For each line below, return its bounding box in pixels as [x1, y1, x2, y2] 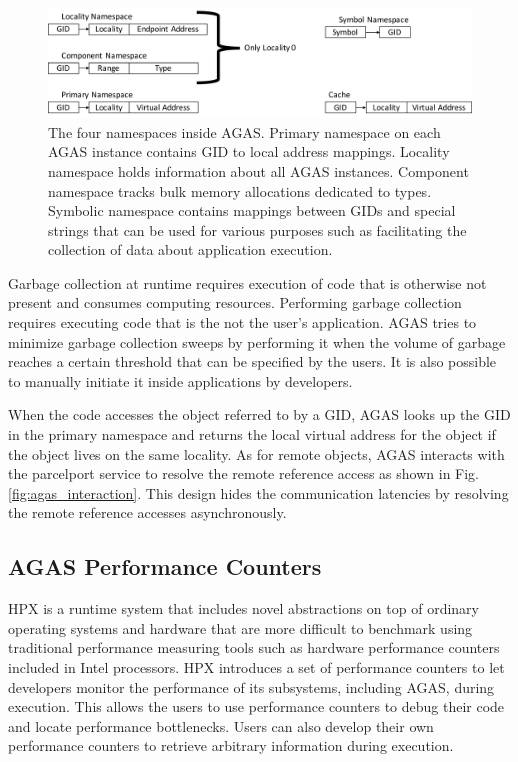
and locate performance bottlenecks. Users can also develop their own [8, 715, 434, 736]
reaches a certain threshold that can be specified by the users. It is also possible [8, 351, 497, 372]
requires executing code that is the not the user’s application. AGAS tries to [8, 312, 477, 333]
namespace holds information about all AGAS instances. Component [48, 160, 469, 181]
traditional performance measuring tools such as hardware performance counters [8, 637, 500, 658]
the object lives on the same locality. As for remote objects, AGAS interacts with [8, 443, 505, 464]
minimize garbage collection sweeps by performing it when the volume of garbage [8, 331, 506, 352]
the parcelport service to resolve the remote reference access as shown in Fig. [8, 463, 480, 484]
